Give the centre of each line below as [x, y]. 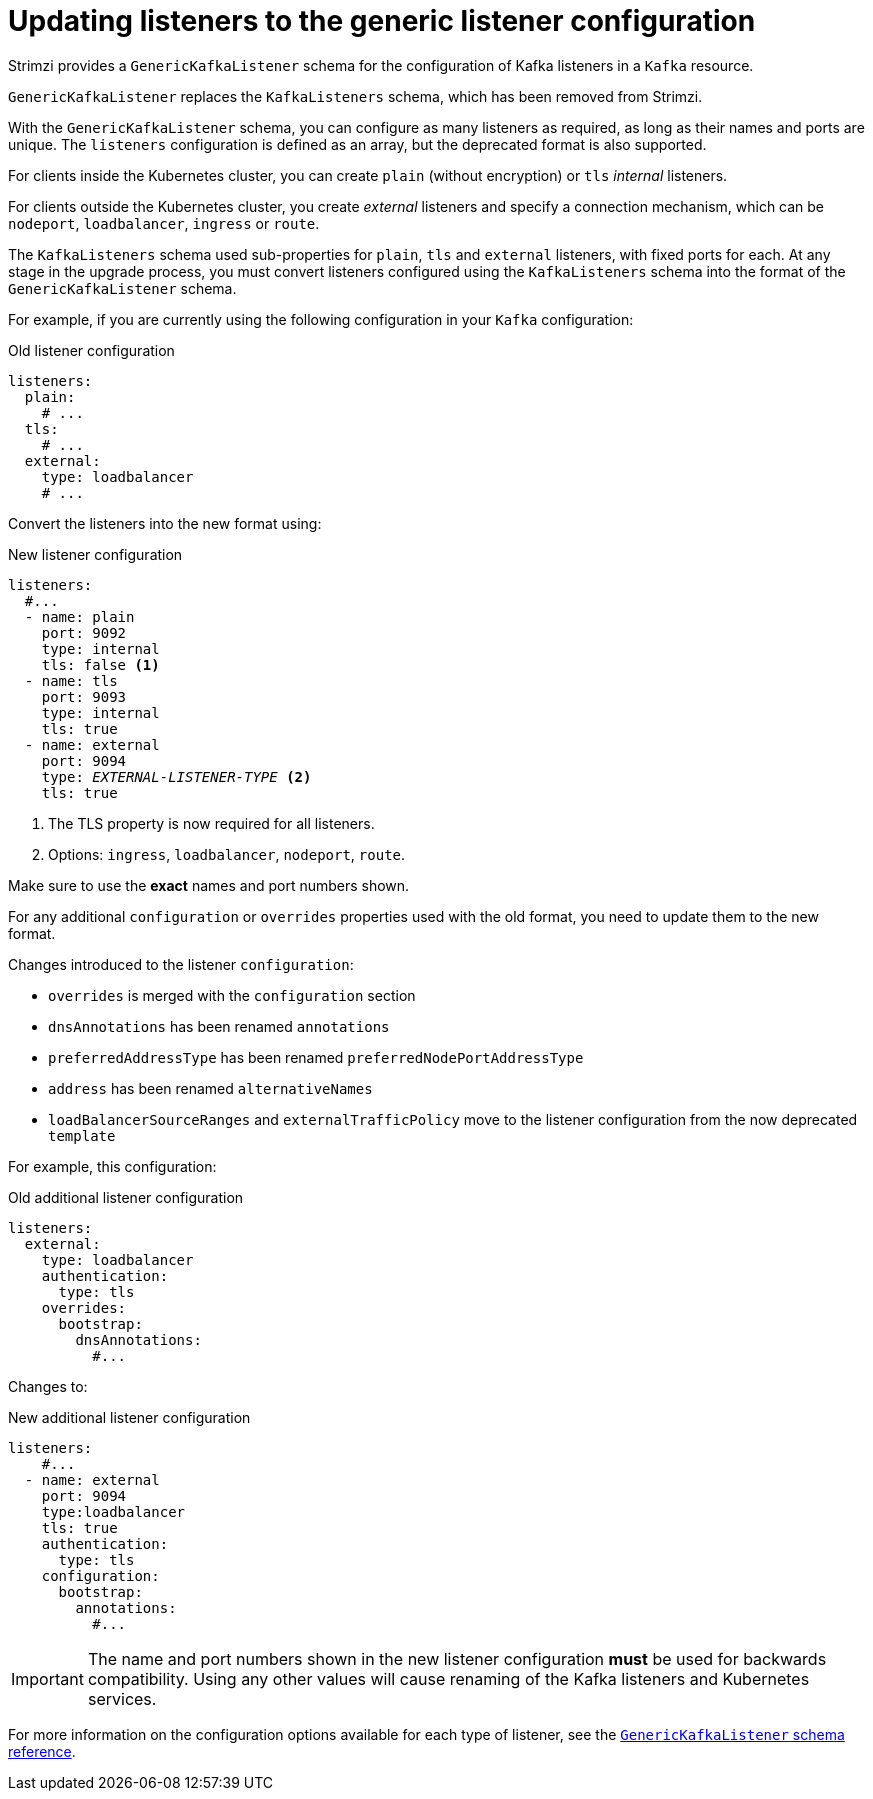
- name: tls [71, 680]
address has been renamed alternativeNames [210, 1088]
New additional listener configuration [129, 1417]
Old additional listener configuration [126, 1197]
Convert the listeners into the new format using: [165, 523]
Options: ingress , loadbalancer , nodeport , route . [227, 854]
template [82, 1135]
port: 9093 [84, 696]
